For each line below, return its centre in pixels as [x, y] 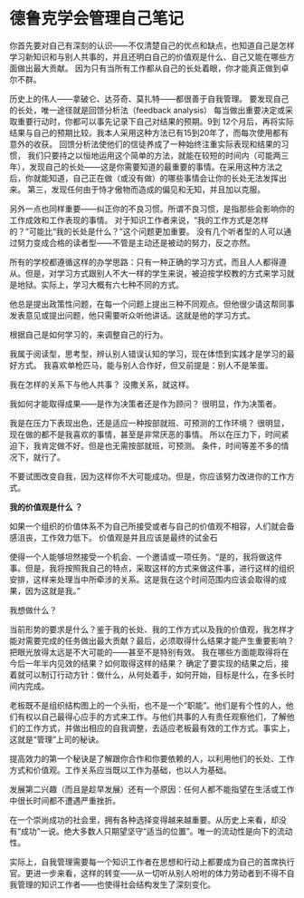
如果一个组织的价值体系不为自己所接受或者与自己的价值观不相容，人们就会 [148, 526]
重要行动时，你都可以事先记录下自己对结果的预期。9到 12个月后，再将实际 [155, 121]
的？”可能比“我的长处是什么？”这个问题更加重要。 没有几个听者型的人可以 [147, 231]
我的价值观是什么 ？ [46, 507]
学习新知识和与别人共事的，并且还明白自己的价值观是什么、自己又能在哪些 [148, 56]
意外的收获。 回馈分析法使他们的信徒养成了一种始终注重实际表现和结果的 [145, 144]
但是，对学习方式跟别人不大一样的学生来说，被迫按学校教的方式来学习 [156, 273]
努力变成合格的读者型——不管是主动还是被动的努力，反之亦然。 [136, 242]
